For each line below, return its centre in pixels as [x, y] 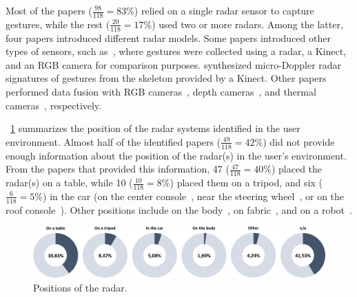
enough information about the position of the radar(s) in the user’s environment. [176, 155]
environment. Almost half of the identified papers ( [113, 141]
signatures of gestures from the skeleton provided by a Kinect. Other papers [166, 78]
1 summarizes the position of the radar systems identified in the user [155, 128]
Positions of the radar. [80, 287]
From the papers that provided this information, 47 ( [118, 169]
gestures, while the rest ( [58, 24]
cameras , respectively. [54, 105]
